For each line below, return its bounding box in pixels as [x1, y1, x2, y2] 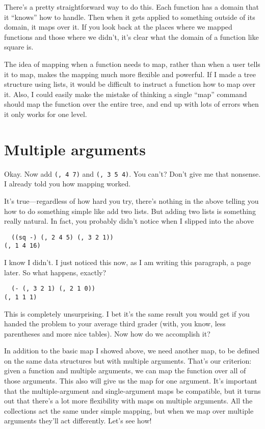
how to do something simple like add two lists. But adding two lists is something [4, 205, 256, 216]
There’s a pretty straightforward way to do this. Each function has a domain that [4, 2, 259, 12]
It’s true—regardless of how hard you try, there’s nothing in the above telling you [4, 195, 259, 206]
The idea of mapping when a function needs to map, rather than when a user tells [4, 58, 260, 69]
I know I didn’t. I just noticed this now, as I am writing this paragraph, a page [4, 257, 251, 267]
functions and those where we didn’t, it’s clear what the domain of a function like [4, 31, 259, 42]
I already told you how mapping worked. [4, 178, 131, 189]
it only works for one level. [4, 108, 87, 119]
